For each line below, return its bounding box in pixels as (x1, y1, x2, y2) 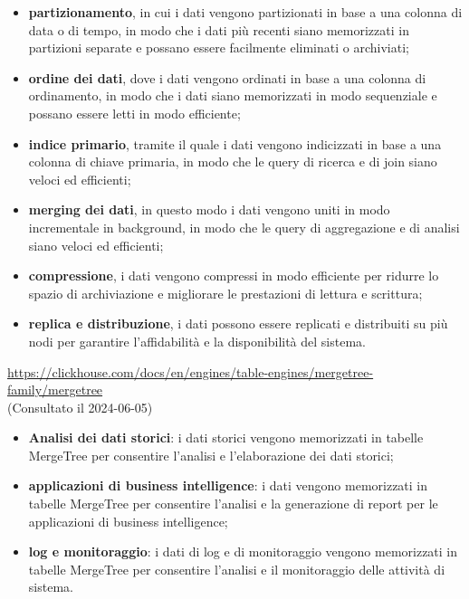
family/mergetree (7, 380, 103, 399)
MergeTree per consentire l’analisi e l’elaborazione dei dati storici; (28, 445, 394, 464)
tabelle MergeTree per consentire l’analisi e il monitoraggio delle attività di (28, 559, 445, 578)
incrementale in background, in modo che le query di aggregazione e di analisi (28, 217, 460, 236)
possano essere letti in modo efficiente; (28, 103, 241, 122)
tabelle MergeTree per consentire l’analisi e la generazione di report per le (28, 494, 438, 513)
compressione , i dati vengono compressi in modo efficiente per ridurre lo (28, 266, 439, 285)
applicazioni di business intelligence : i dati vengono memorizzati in (28, 476, 428, 495)
